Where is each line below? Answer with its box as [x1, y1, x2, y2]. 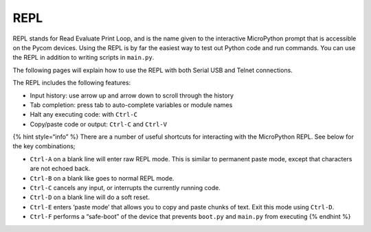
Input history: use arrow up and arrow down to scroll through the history [30, 91, 234, 100]
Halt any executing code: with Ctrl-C [30, 111, 137, 119]
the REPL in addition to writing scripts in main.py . [12, 54, 155, 62]
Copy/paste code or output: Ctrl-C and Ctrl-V [30, 120, 168, 128]
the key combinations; [12, 142, 76, 150]
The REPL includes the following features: [12, 79, 131, 87]
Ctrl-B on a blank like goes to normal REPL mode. [30, 174, 175, 182]
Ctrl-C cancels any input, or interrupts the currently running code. [30, 184, 221, 192]
